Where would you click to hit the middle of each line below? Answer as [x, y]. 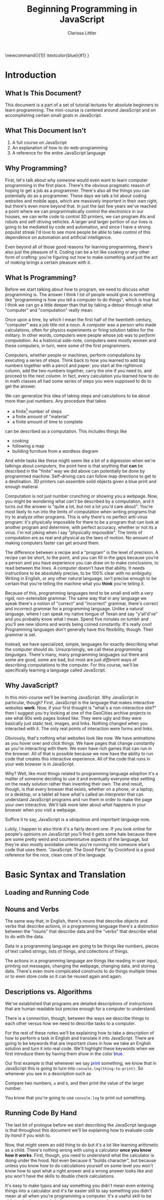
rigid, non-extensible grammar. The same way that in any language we [76, 599]
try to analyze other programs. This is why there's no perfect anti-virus [76, 517]
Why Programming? [36, 168]
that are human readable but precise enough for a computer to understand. [81, 1009]
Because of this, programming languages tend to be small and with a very [79, 593]
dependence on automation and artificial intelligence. [59, 237]
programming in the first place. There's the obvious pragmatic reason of [78, 185]
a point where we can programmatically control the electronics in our [74, 211]
